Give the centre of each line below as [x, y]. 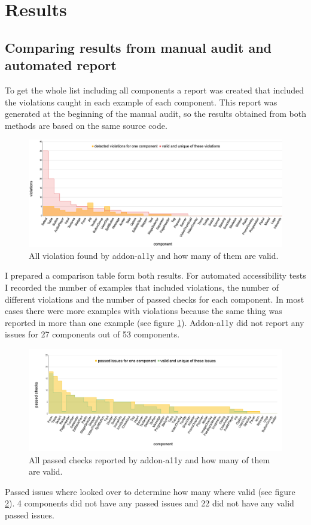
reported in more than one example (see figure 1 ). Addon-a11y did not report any [155, 322]
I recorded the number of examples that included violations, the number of [142, 287]
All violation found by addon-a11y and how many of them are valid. [154, 255]
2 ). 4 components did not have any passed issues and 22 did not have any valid [150, 503]
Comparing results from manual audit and [138, 47]
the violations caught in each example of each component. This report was [141, 102]
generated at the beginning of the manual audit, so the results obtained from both [155, 114]
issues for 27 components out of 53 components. [92, 334]
